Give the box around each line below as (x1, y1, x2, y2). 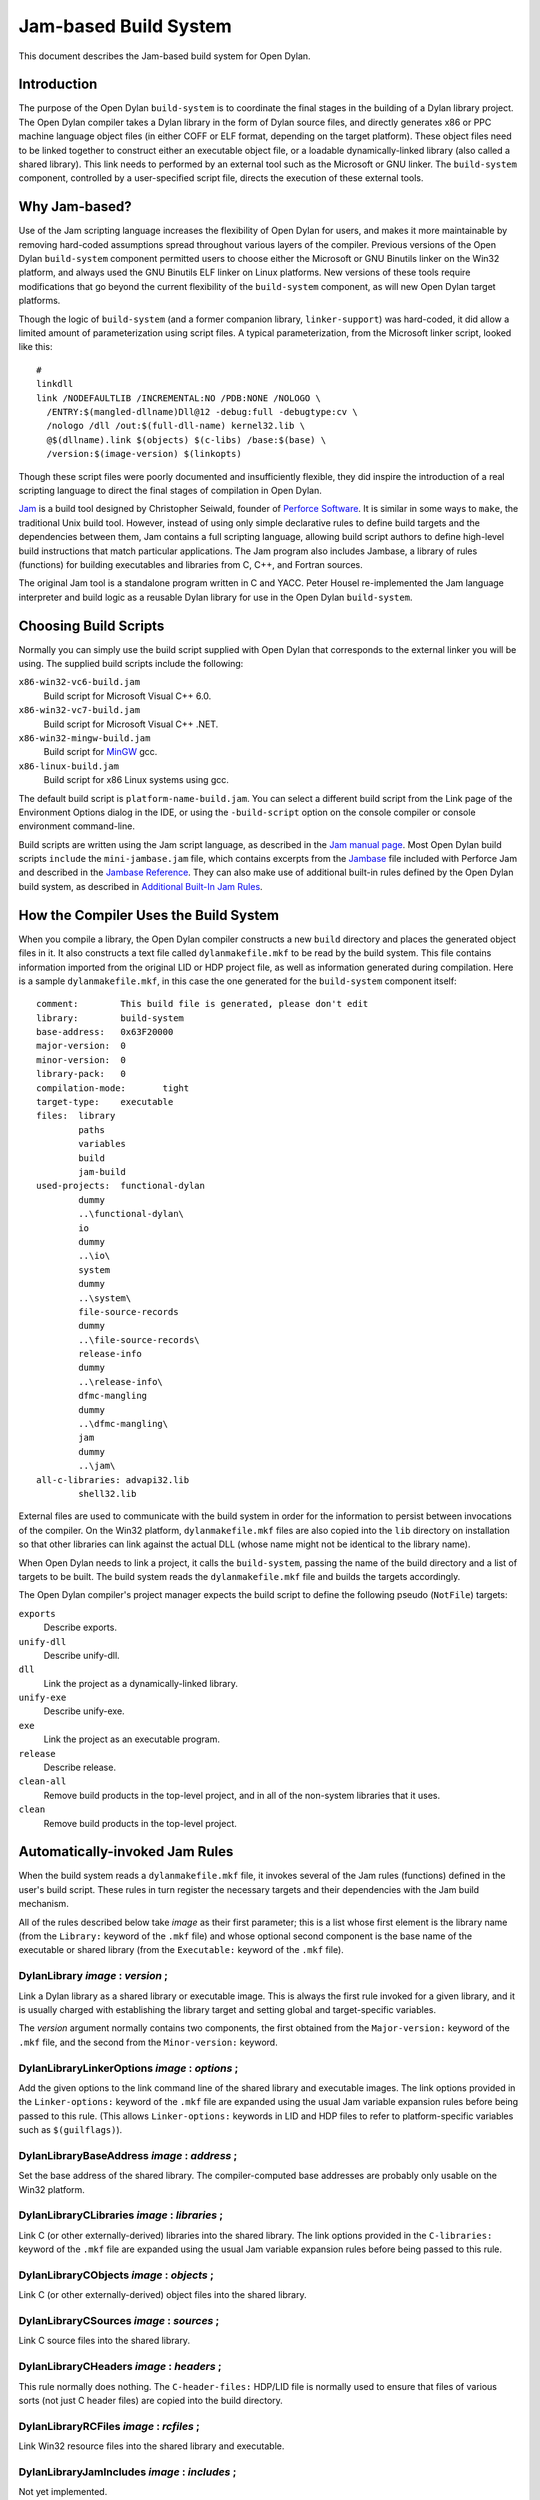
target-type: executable (36, 1096, 174, 1108)
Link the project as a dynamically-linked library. (43, 1677, 239, 1689)
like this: (18, 341, 53, 353)
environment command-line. (18, 820, 135, 832)
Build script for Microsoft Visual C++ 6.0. (43, 690, 212, 702)
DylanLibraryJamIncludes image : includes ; (18, 2465, 237, 2479)
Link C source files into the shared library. (18, 2335, 190, 2347)
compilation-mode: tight (36, 1082, 190, 1094)
